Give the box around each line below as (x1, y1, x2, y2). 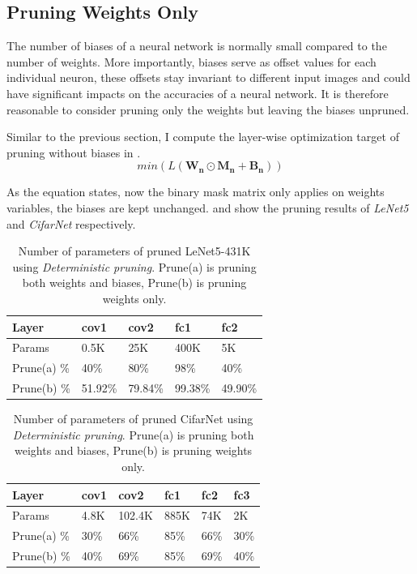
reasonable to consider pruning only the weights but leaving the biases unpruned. (6, 101, 410, 118)
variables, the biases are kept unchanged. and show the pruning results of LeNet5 (6, 199, 409, 216)
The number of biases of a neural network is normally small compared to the (6, 37, 387, 54)
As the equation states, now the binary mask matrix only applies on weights (6, 183, 385, 200)
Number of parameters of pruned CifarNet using (13, 410, 253, 427)
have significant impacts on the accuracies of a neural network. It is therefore (6, 84, 389, 101)
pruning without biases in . (6, 143, 141, 161)
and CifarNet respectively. (6, 215, 136, 232)
